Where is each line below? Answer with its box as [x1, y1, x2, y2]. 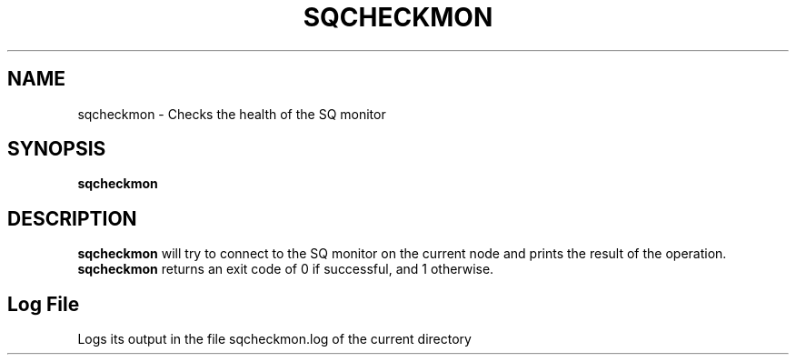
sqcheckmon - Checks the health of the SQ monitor [77, 106, 386, 122]
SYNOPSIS [7, 137, 106, 161]
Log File [7, 292, 80, 316]
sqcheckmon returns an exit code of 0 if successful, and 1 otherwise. [77, 261, 494, 277]
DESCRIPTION [7, 206, 137, 230]
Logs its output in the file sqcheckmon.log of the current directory [77, 331, 472, 347]
